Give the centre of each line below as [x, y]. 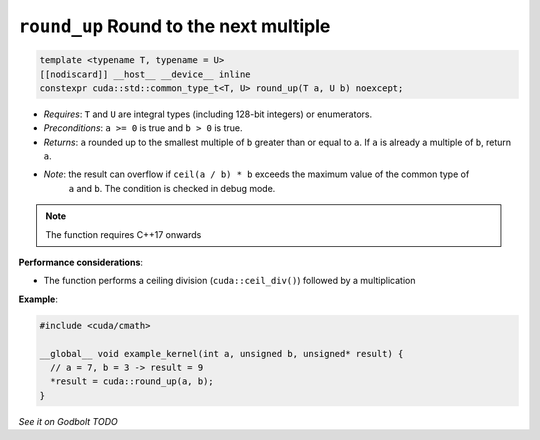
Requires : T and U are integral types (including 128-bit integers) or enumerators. [208, 114]
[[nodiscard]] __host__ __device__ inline [145, 74]
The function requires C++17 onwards [123, 234]
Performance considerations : [81, 262]
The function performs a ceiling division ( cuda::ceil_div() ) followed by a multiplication [229, 281]
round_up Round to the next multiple [174, 26]
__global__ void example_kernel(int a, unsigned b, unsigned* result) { [221, 353]
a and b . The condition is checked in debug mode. [172, 188]
